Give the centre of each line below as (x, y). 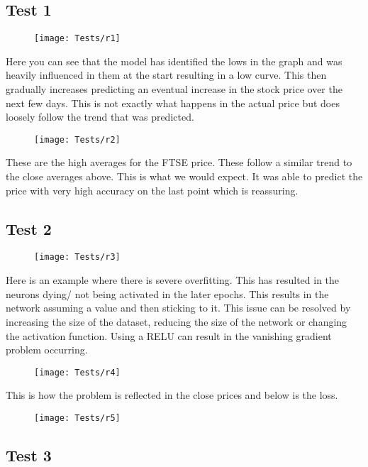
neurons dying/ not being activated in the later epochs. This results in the (167, 293)
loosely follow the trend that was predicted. (100, 117)
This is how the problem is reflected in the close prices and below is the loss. (172, 395)
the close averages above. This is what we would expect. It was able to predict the (184, 176)
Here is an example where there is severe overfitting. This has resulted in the (173, 280)
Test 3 (29, 455)
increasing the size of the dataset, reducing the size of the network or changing (177, 321)
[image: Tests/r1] (77, 39)
